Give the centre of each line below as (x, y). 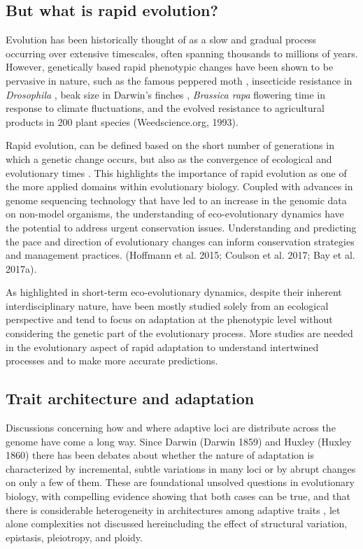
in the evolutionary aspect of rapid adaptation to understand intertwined (162, 347)
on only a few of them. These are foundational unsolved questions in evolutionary (180, 482)
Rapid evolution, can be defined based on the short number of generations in (170, 145)
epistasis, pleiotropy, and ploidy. (74, 537)
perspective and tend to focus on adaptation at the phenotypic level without (169, 319)
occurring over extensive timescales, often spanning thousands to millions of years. (182, 53)
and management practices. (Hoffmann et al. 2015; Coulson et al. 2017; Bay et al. (180, 255)
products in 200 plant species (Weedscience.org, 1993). (122, 121)
